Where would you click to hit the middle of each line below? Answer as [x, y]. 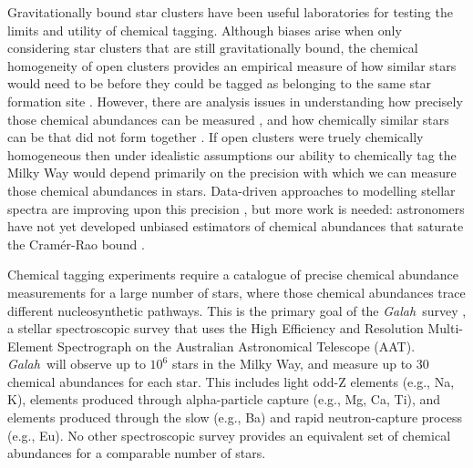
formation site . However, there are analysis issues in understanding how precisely [235, 101]
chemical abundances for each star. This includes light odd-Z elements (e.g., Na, [231, 381]
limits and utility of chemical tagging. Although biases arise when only [205, 30]
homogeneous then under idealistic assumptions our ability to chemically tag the [232, 154]
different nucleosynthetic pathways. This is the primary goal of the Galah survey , [237, 310]
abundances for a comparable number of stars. [137, 453]
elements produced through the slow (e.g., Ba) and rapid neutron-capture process [235, 417]
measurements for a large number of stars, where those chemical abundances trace [236, 292]
